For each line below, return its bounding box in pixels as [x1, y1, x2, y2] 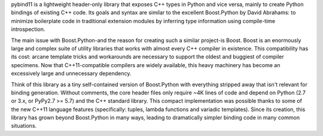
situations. [11, 122, 37, 129]
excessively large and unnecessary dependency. [11, 70, 132, 77]
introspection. [11, 26, 45, 33]
